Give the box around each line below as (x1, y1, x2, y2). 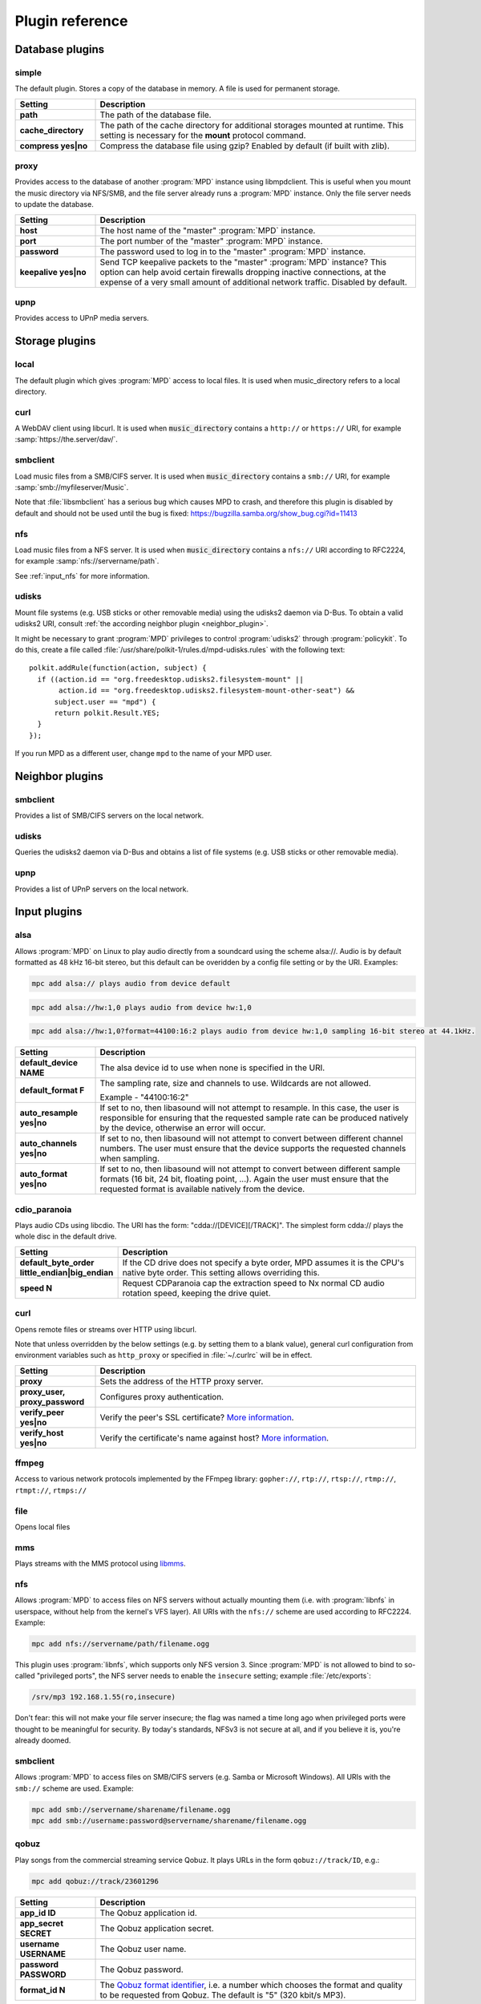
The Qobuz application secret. (99, 1922, 214, 1933)
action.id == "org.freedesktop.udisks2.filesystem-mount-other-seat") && (59, 686, 355, 695)
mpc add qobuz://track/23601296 (31, 1877, 160, 1885)
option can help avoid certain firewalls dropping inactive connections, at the (99, 266, 386, 277)
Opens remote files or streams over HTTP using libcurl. (14, 1324, 197, 1334)
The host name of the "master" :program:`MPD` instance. (99, 224, 316, 236)
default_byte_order (19, 1257, 95, 1268)
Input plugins (14, 905, 83, 919)
